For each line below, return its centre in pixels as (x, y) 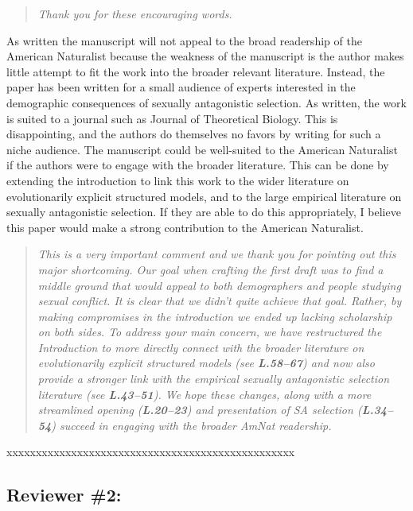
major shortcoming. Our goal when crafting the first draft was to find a (210, 269)
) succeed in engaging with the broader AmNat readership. (191, 425)
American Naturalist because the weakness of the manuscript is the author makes (205, 56)
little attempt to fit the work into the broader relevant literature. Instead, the (196, 71)
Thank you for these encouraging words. (135, 14)
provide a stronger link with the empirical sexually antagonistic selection (214, 379)
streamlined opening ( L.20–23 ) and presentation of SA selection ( (200, 410)
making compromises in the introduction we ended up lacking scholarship (215, 316)
